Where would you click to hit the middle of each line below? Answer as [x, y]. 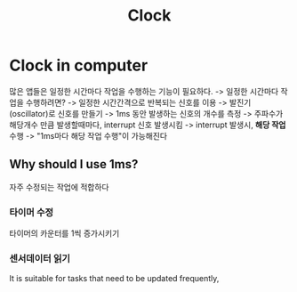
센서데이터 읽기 [40, 258]
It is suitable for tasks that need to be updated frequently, [114, 279]
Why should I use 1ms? [74, 164]
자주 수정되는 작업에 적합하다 [59, 187]
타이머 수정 [32, 212]
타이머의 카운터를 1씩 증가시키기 [64, 233]
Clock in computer [79, 65]
